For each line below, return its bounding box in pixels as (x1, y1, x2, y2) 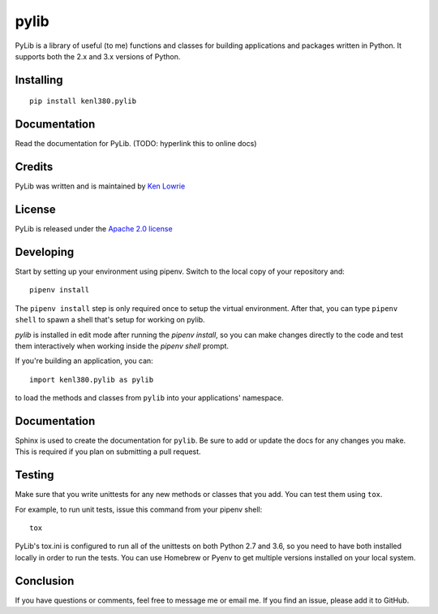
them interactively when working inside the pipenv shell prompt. (15, 341, 230, 351)
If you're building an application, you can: (15, 356, 153, 365)
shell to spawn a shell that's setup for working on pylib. (15, 315, 206, 325)
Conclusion (15, 573, 75, 588)
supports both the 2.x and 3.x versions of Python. (15, 51, 181, 61)
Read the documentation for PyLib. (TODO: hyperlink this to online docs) (15, 139, 257, 149)
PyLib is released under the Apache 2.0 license (15, 224, 174, 234)
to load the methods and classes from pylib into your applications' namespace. (15, 393, 284, 403)
